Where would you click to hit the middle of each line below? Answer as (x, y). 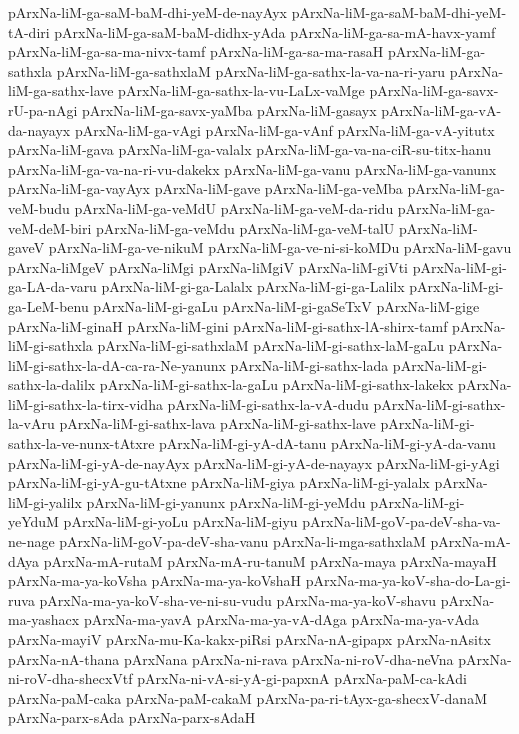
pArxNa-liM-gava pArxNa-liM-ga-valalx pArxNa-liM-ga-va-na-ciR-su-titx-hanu (250, 149)
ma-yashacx (44, 619)
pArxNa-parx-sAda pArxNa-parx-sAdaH (132, 717)
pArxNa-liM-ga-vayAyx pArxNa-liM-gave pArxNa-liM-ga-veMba (205, 188)
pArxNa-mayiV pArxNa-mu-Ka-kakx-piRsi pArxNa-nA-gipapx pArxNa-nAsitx (249, 639)
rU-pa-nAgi (43, 109)
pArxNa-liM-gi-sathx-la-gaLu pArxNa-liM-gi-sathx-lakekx (276, 384)
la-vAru (31, 423)
